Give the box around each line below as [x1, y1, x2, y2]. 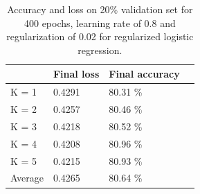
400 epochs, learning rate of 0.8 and [24, 15, 176, 30]
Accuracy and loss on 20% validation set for [7, 2, 193, 16]
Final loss [53, 67, 100, 81]
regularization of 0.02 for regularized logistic [6, 29, 194, 44]
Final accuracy [109, 67, 180, 81]
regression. [78, 42, 122, 57]
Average [10, 170, 44, 185]
